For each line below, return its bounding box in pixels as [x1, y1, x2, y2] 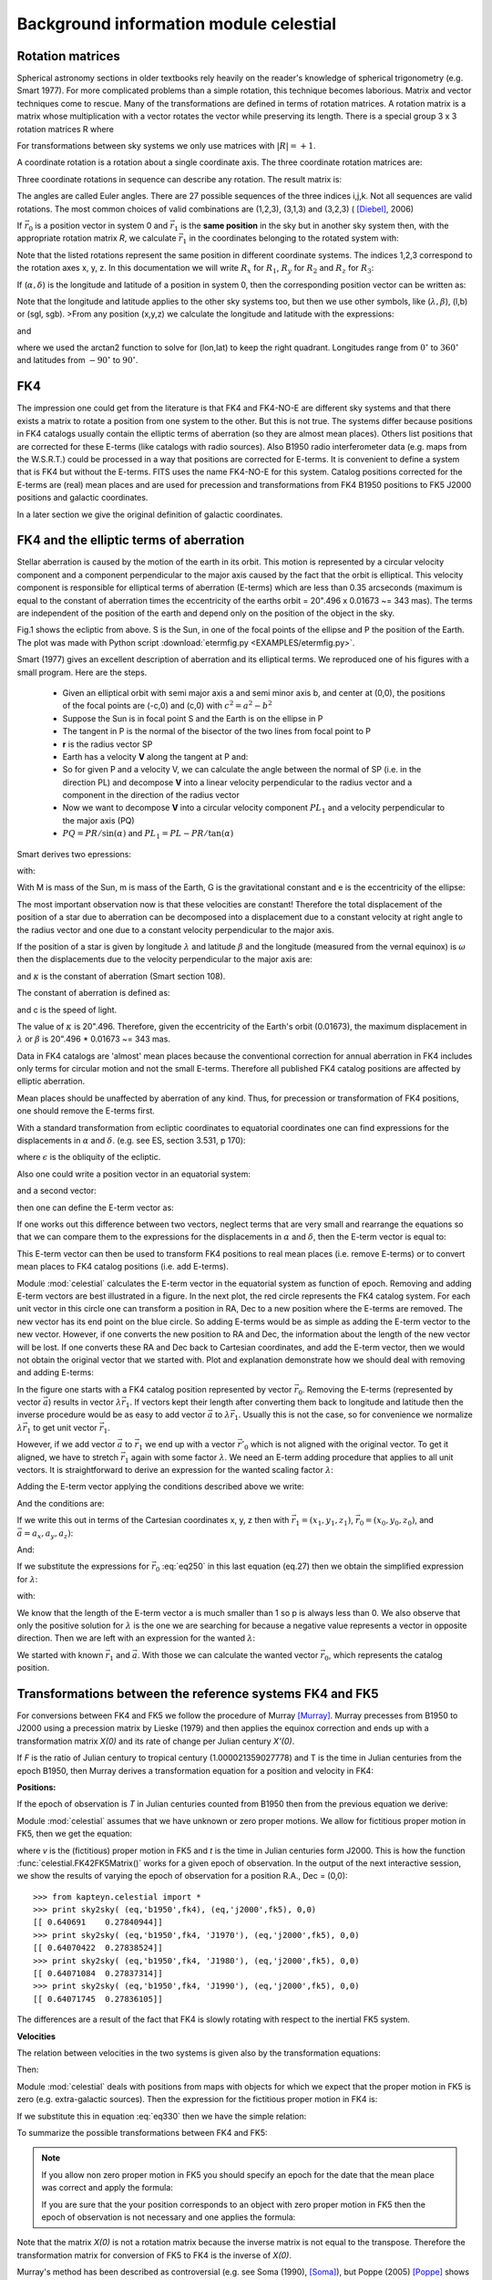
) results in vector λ [47, 1396, 122, 1408]
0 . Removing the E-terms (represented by [297, 1384, 454, 1397]
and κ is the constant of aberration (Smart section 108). [16, 970, 226, 981]
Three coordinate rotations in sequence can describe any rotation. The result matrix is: [16, 173, 342, 184]
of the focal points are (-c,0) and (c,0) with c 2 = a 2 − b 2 [62, 699, 272, 711]
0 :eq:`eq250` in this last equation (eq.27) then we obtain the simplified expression [155, 1560, 465, 1574]
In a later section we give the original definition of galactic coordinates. [16, 509, 283, 520]
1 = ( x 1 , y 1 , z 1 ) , [295, 1515, 354, 1528]
